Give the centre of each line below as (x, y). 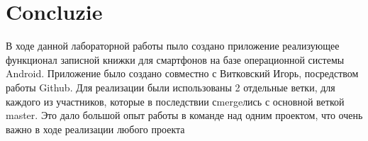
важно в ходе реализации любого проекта (95, 129)
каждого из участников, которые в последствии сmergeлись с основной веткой (175, 101)
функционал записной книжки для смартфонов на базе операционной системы (175, 59)
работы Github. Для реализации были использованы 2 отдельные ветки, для (171, 87)
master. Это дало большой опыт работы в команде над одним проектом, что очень (184, 115)
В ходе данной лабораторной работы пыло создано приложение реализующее (173, 46)
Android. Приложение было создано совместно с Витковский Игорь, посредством (182, 73)
